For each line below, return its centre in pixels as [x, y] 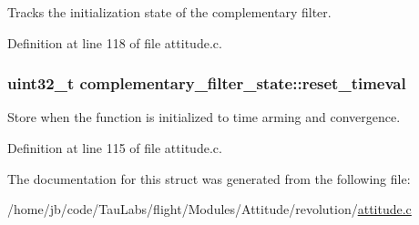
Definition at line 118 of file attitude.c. [115, 42]
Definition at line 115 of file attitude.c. [115, 148]
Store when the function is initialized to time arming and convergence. [204, 117]
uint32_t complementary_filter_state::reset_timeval [207, 83]
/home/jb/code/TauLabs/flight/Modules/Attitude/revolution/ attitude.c [209, 209]
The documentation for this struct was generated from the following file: [209, 178]
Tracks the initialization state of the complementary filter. [169, 12]
